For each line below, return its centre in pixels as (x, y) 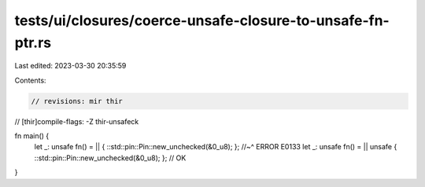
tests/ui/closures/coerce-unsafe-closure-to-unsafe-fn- (202, 20)
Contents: (30, 80)
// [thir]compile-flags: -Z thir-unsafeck (77, 121)
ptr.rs (33, 42)
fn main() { (32, 136)
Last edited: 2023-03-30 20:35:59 (70, 66)
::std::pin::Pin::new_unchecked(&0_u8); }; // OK (110, 158)
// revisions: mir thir (77, 101)
